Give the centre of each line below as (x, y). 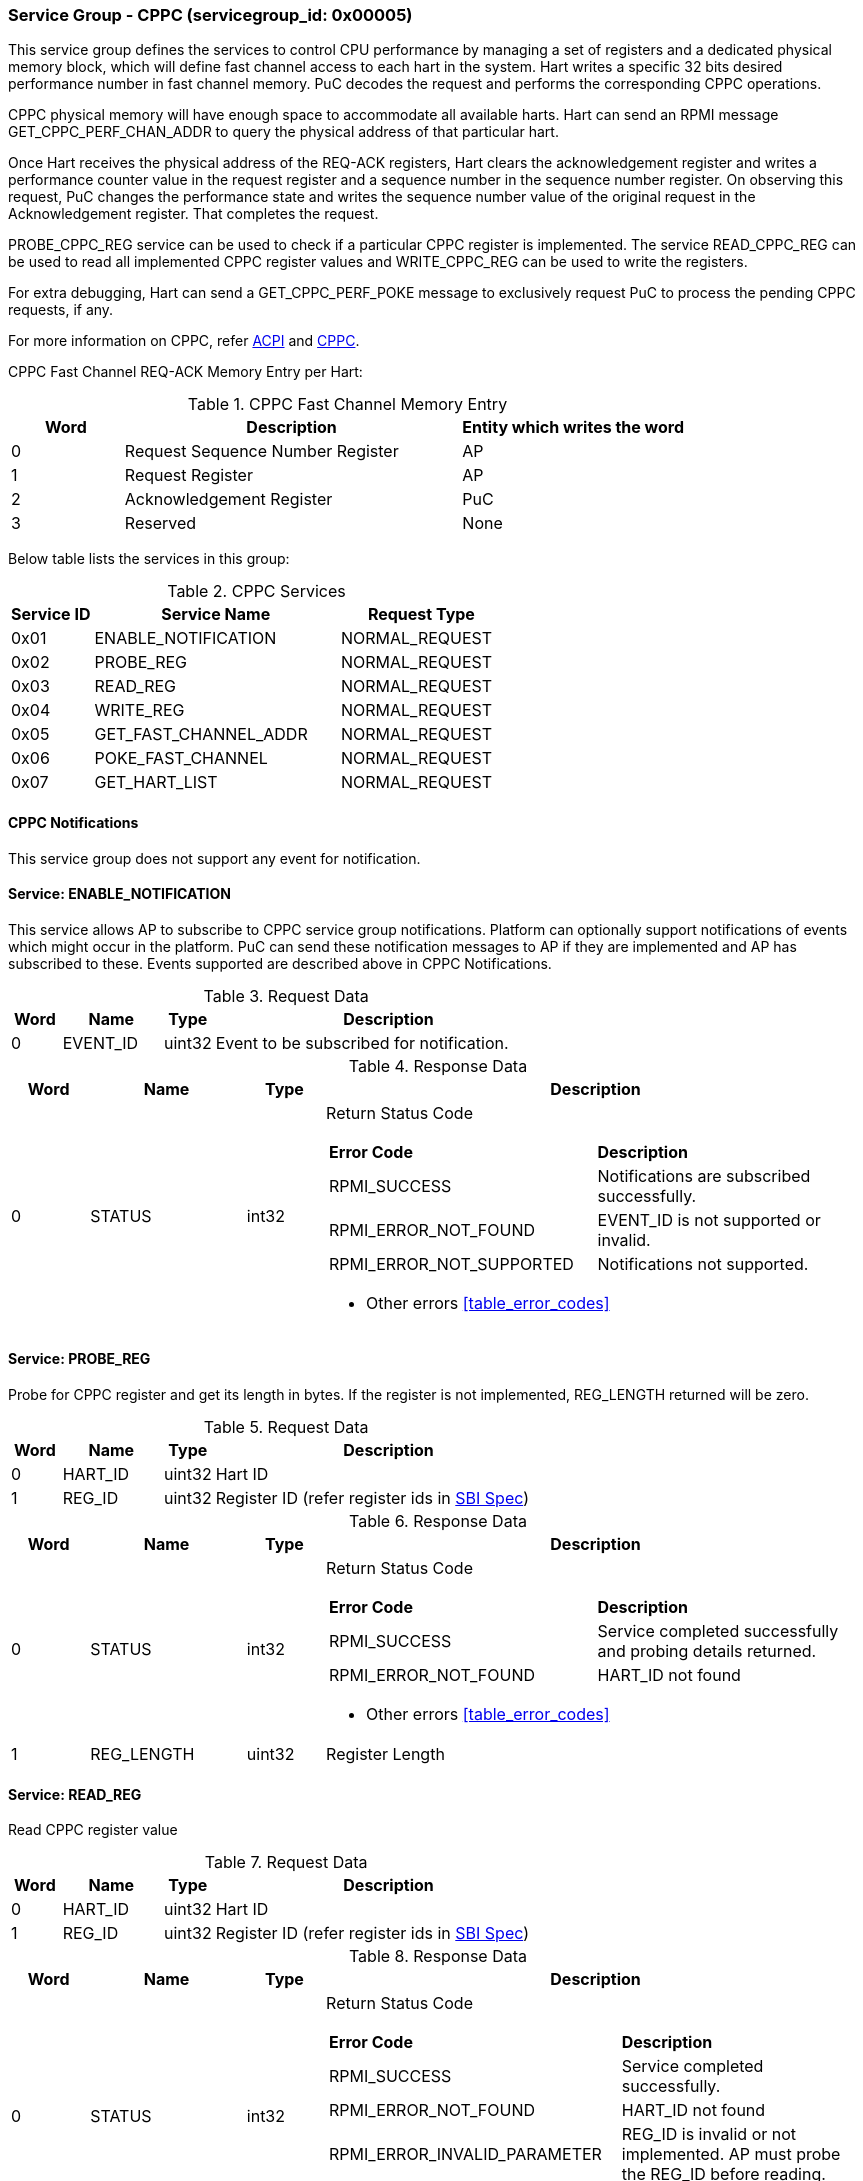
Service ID (51, 614)
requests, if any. (61, 310)
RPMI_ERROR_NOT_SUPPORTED (451, 1263)
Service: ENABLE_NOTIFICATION (119, 894)
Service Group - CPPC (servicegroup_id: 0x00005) (210, 15)
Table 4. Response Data (438, 1065)
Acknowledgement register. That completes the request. (193, 214)
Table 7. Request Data (286, 1862)
